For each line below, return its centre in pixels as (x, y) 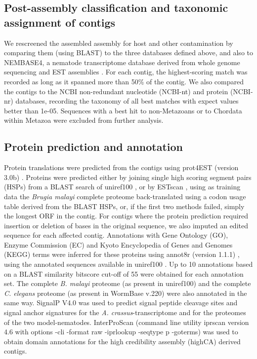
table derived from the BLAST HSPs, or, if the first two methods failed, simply (124, 206)
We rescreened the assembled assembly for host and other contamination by (119, 43)
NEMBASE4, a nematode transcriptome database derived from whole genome (122, 62)
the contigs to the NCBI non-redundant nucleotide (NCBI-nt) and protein (116, 91)
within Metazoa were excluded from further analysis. (84, 120)
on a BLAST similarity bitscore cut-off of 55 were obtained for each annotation (124, 273)
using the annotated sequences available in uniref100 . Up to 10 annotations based (128, 264)
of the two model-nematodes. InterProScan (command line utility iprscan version (127, 322)
